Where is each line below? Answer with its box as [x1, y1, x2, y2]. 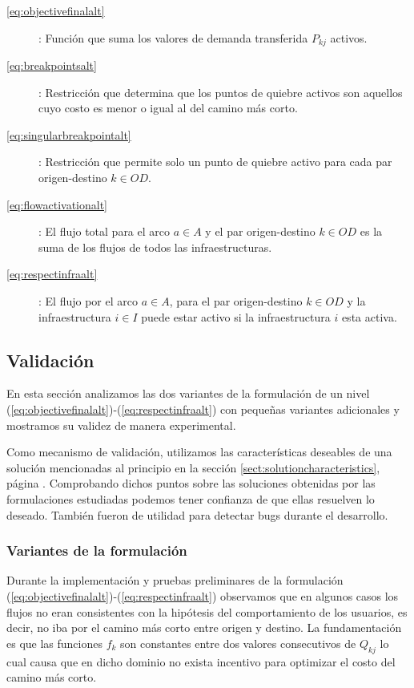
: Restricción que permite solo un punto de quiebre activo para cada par [38, 153, 392, 170]
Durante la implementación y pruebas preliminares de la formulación [6, 572, 344, 589]
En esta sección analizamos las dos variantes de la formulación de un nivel [6, 385, 370, 402]
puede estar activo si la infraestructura [141, 308, 331, 325]
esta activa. [341, 308, 397, 325]
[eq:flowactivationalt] [6, 196, 108, 212]
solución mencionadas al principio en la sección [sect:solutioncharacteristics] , [6, 459, 380, 476]
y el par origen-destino [205, 223, 316, 240]
